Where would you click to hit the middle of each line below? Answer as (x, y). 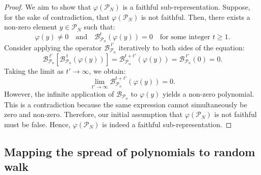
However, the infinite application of (59, 93)
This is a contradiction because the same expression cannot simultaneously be (126, 104)
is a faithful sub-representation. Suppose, (186, 7)
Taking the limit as (34, 70)
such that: (99, 27)
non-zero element (31, 27)
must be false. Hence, (37, 124)
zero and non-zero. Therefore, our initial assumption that (93, 114)
